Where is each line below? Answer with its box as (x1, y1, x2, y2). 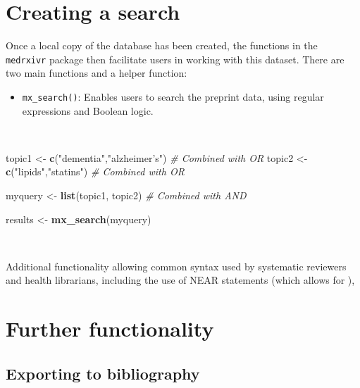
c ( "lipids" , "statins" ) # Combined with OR (6, 164, 185, 179)
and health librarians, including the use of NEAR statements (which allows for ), (6, 273, 355, 287)
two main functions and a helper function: (6, 65, 187, 80)
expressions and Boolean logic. (22, 103, 154, 118)
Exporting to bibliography (6, 362, 200, 384)
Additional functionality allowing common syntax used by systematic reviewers (6, 258, 347, 273)
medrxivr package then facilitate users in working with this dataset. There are (6, 51, 345, 66)
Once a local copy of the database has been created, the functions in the (6, 38, 318, 53)
